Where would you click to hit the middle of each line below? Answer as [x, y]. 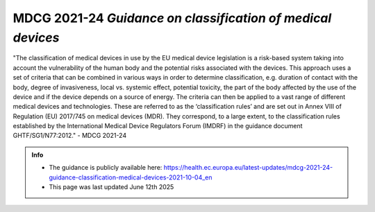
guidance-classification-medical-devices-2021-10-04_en [131, 177]
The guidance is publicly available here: [106, 168]
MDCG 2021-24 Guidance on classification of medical [172, 18]
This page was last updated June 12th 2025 [111, 187]
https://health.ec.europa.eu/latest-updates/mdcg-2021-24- [248, 168]
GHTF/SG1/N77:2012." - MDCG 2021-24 [70, 136]
